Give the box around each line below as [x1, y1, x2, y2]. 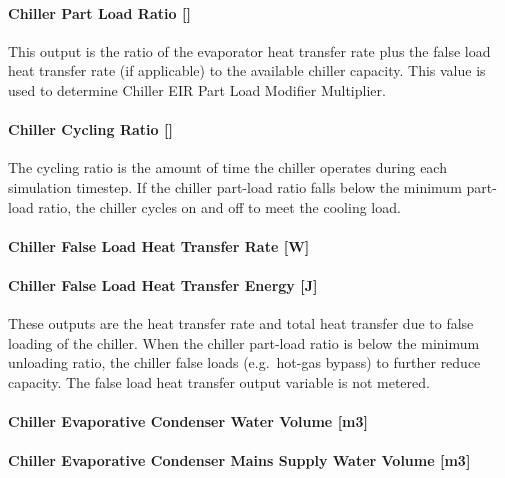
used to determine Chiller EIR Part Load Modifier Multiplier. [8, 79, 386, 100]
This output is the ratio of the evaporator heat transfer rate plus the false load [8, 40, 491, 61]
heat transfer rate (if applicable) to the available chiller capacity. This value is [8, 60, 486, 81]
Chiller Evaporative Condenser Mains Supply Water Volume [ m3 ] [8, 450, 471, 471]
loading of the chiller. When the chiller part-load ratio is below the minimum [8, 332, 480, 353]
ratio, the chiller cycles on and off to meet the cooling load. [38, 196, 401, 217]
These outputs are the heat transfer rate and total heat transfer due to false [8, 313, 474, 334]
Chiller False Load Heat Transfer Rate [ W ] [8, 235, 310, 256]
